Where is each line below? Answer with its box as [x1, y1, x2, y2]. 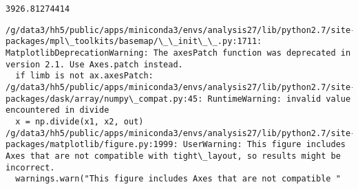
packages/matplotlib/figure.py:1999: [6, 140, 178, 150]
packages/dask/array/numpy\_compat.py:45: [6, 93, 203, 104]
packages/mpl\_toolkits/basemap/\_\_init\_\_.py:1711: [6, 36, 262, 47]
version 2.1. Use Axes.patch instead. [6, 59, 183, 69]
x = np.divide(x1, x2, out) [15, 116, 144, 126]
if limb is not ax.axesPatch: [15, 71, 154, 81]
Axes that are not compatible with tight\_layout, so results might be [6, 151, 341, 161]
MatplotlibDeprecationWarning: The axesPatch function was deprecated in [6, 47, 351, 58]
